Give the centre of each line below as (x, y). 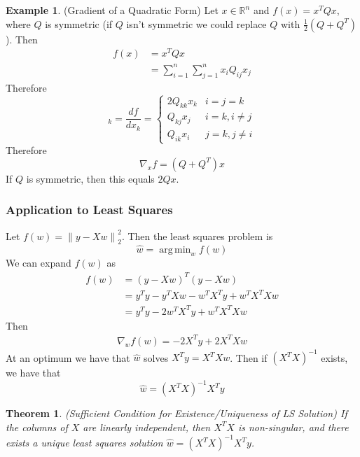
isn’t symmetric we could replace (196, 23)
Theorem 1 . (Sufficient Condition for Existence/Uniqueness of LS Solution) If (176, 413)
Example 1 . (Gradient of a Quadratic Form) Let (112, 10)
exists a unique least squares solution (84, 443)
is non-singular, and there (293, 427)
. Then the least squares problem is (197, 235)
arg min (175, 249)
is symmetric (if (79, 23)
